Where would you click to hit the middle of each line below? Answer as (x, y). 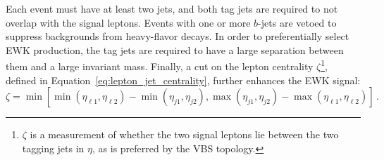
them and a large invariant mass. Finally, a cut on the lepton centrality (160, 66)
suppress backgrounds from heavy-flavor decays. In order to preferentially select (178, 36)
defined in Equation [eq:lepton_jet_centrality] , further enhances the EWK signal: (183, 80)
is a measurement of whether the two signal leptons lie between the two (184, 134)
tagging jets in (53, 148)
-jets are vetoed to (297, 22)
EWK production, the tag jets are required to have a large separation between (175, 49)
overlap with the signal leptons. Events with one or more (128, 22)
